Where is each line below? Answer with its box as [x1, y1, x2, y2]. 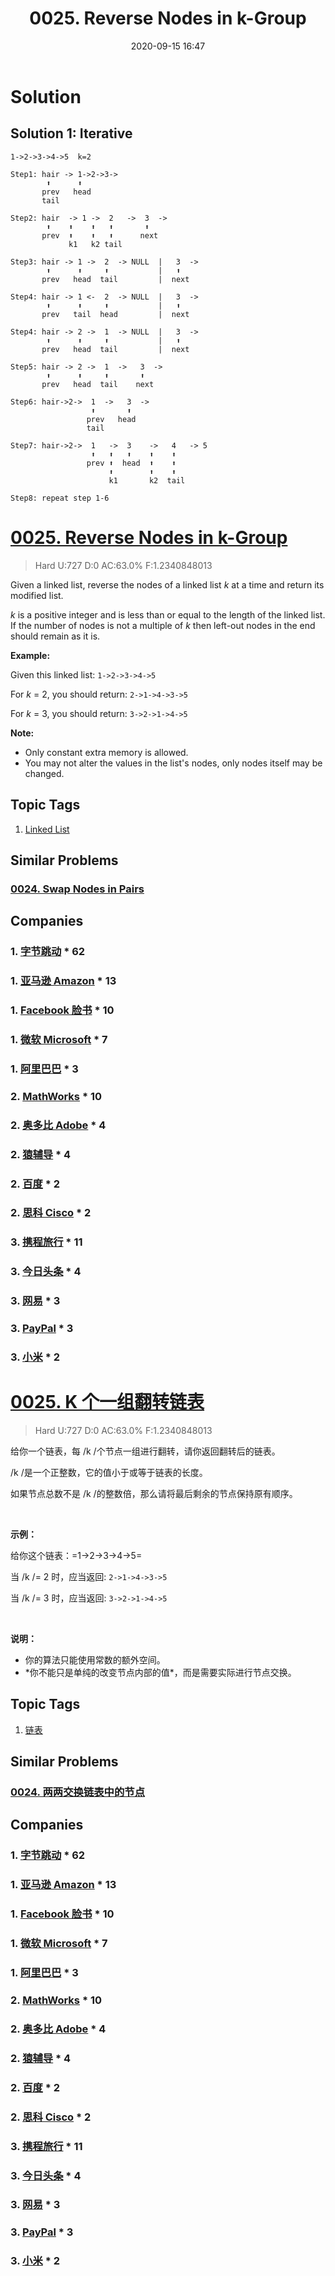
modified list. [10, 589, 64, 601]
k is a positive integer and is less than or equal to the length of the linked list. [10, 608, 326, 621]
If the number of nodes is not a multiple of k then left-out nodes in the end [10, 619, 316, 631]
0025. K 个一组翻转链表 [10, 1391, 205, 1414]
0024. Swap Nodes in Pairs [10, 882, 145, 896]
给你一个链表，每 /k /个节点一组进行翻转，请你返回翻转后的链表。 [10, 1445, 281, 1457]
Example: [10, 649, 51, 661]
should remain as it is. [10, 630, 101, 642]
